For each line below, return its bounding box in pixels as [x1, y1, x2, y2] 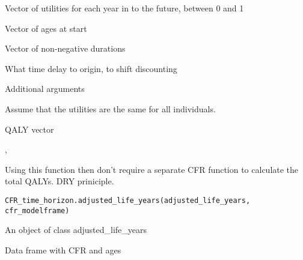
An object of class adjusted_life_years [5, 223, 147, 236]
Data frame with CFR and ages [5, 243, 121, 256]
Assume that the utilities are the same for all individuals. [5, 102, 216, 115]
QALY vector [5, 122, 54, 135]
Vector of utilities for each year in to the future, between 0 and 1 [5, 2, 244, 14]
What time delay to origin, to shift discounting [5, 62, 177, 74]
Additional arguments [5, 82, 85, 95]
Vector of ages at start [5, 22, 87, 34]
